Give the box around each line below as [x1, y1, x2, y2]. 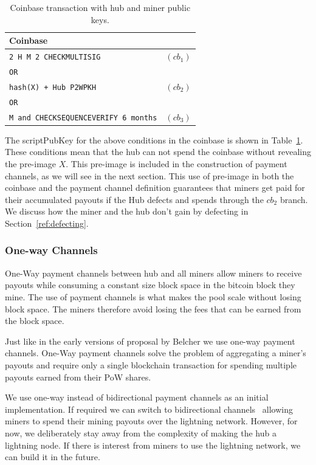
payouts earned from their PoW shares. [5, 370, 151, 383]
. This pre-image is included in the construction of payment [66, 157, 287, 170]
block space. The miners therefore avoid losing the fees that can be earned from [5, 302, 301, 315]
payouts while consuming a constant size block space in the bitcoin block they [5, 278, 295, 291]
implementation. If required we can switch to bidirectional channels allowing [5, 402, 293, 415]
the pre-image [5, 157, 57, 170]
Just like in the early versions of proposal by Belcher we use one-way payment [5, 334, 295, 347]
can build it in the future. [5, 450, 100, 463]
